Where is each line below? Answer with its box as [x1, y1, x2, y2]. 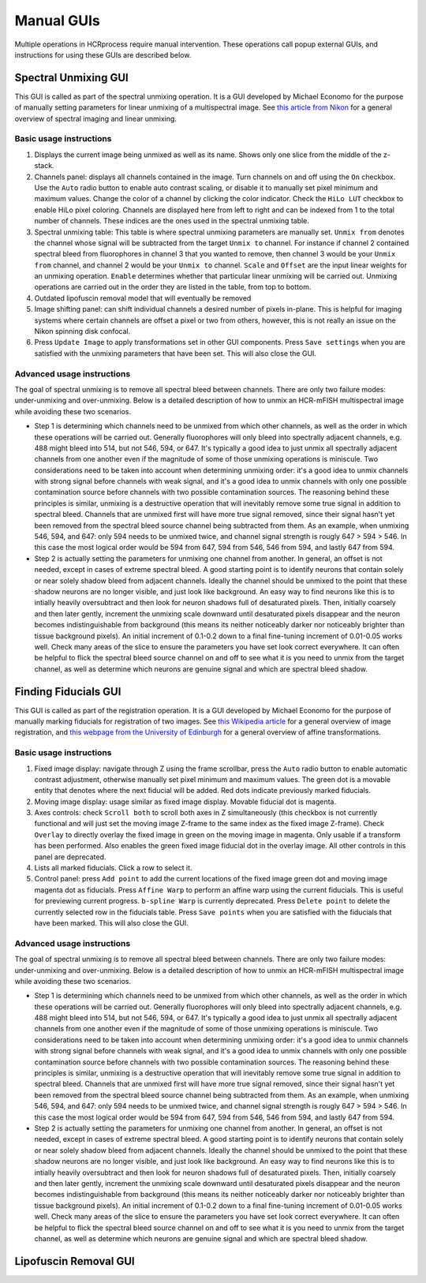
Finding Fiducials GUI [14, 685, 121, 698]
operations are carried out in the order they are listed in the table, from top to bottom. [34, 282, 312, 292]
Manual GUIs [14, 12, 100, 29]
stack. [34, 161, 54, 170]
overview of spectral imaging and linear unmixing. [14, 114, 177, 123]
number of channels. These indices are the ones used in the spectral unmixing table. [34, 216, 309, 226]
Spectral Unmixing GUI [14, 71, 129, 84]
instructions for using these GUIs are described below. [14, 50, 192, 59]
